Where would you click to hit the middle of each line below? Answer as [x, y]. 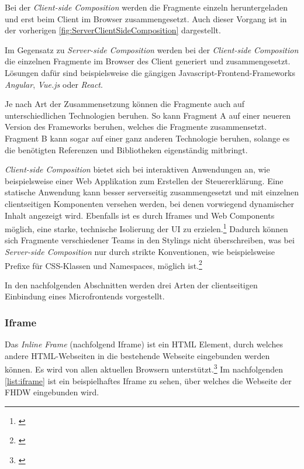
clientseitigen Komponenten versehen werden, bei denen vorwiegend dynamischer [150, 203]
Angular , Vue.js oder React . [54, 84]
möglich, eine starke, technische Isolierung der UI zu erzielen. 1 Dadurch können [146, 228]
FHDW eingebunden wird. [52, 392]
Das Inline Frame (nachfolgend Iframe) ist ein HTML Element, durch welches [144, 344]
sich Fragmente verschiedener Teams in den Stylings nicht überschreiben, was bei [150, 240]
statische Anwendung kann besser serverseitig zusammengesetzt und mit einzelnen [152, 192]
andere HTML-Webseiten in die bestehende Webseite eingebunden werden [137, 355]
